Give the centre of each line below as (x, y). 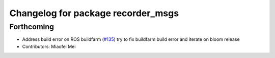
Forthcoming (32, 27)
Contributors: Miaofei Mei (49, 46)
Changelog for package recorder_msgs (94, 13)
